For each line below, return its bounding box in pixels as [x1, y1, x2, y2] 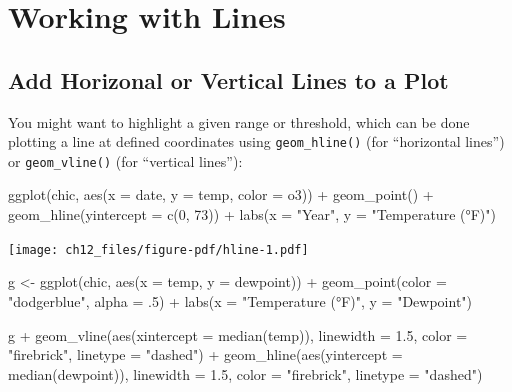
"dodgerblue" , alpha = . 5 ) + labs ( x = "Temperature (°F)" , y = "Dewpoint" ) [8, 290, 473, 311]
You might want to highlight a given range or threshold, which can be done [8, 111, 470, 132]
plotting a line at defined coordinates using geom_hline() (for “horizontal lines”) [8, 131, 505, 152]
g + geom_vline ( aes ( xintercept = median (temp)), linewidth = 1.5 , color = [8, 324, 468, 345]
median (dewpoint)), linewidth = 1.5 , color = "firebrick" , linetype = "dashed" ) [8, 363, 483, 384]
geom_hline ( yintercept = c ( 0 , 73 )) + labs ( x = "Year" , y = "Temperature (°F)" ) [8, 204, 496, 225]
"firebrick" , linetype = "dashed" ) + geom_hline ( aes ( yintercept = [8, 344, 403, 365]
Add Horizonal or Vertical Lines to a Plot [8, 64, 449, 95]
